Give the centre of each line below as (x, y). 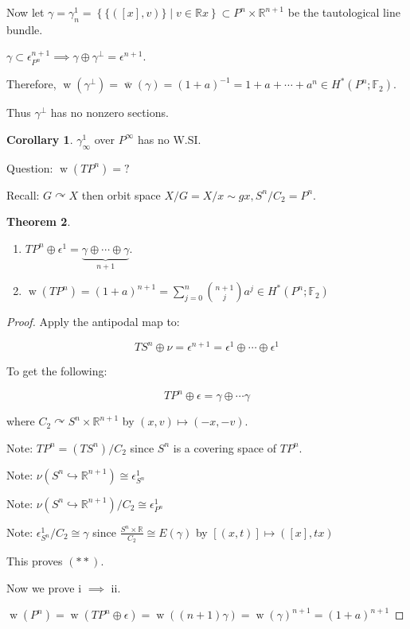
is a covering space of (225, 447)
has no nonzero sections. (109, 113)
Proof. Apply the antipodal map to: (93, 322)
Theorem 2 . (39, 221)
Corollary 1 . (40, 139)
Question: (30, 167)
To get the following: (57, 371)
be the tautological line (344, 12)
